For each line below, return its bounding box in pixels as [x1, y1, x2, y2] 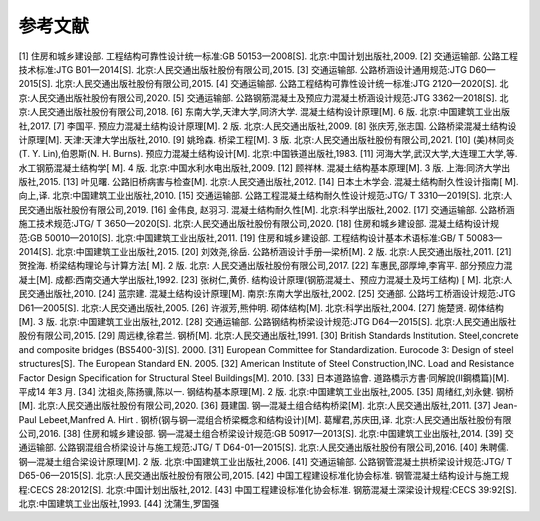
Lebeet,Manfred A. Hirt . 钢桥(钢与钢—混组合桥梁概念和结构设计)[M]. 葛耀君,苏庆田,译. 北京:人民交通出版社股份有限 [38, 413, 512, 425]
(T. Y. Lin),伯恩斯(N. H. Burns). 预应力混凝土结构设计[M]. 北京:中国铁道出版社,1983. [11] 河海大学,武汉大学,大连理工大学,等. [18, 148, 518, 160]
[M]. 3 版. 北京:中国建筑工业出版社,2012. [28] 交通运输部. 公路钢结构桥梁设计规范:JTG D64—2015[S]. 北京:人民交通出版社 [18, 315, 517, 327]
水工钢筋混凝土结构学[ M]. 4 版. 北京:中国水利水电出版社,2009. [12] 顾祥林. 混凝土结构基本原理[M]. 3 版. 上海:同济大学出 [18, 161, 511, 174]
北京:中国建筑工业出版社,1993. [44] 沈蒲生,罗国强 [18, 498, 220, 510]
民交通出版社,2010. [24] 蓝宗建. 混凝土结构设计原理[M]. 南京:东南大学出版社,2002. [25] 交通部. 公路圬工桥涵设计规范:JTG [18, 288, 516, 300]
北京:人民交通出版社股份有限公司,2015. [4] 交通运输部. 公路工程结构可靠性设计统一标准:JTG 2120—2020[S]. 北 [55, 78, 509, 90]
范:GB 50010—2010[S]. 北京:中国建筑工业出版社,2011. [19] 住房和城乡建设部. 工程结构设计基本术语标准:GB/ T [18, 231, 465, 244]
